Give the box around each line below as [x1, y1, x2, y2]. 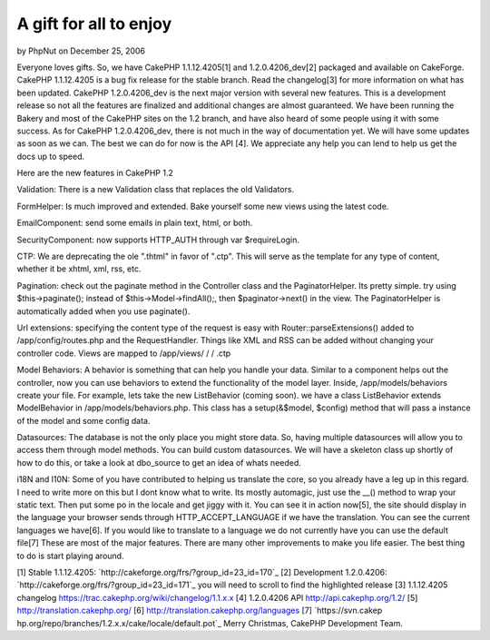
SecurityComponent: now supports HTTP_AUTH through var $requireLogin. [16, 234, 299, 245]
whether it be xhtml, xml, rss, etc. [16, 263, 142, 274]
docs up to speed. [16, 151, 85, 162]
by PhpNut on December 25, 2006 [16, 45, 145, 56]
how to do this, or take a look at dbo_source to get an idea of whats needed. [16, 457, 301, 468]
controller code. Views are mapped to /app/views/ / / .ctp [16, 348, 231, 359]
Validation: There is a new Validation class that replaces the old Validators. [16, 184, 295, 195]
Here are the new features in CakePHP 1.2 [16, 168, 174, 179]
